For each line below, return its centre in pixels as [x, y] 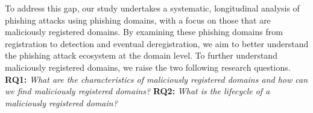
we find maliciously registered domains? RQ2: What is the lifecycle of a [138, 91]
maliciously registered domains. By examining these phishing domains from [144, 32]
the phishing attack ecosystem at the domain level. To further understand [141, 55]
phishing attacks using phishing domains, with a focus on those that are [138, 20]
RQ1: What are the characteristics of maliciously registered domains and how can [156, 79]
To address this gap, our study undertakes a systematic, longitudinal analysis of [152, 8]
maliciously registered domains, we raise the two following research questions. [148, 67]
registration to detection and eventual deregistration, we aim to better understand [157, 43]
